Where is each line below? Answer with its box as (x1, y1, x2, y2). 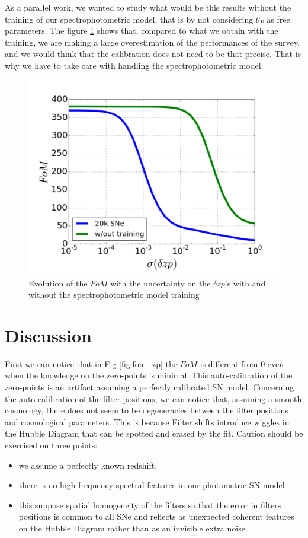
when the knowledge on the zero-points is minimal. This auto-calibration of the (5, 369, 293, 381)
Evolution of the (28, 276, 88, 289)
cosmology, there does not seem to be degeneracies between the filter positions (5, 404, 288, 416)
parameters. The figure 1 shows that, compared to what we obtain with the (5, 24, 278, 37)
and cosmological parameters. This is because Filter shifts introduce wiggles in (5, 415, 290, 428)
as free (267, 12, 290, 25)
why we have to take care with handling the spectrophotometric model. (5, 59, 264, 71)
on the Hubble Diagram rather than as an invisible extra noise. (18, 521, 248, 534)
